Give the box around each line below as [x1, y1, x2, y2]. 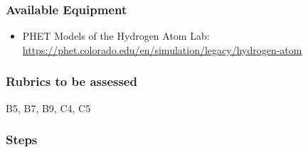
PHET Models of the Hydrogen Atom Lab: [22, 28, 210, 43]
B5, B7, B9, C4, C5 [6, 100, 91, 115]
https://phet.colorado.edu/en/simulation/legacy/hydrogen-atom [22, 42, 302, 57]
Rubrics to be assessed [6, 72, 137, 90]
